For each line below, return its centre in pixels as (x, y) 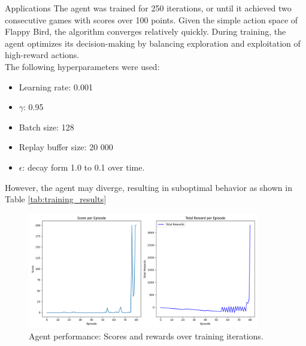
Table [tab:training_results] (56, 199)
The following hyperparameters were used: (82, 66)
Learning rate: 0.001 (56, 86)
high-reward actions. (42, 55)
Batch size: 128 (46, 127)
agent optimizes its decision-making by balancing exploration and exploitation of (153, 43)
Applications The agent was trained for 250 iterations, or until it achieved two (148, 8)
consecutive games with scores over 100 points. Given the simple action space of (152, 19)
